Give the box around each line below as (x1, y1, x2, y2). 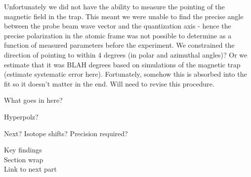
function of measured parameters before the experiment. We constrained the (4, 40, 235, 50)
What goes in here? (4, 95, 63, 105)
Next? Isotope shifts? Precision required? (4, 128, 128, 138)
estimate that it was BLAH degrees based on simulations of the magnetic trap (4, 59, 241, 69)
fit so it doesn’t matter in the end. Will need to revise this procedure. (4, 78, 214, 88)
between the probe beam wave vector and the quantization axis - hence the (4, 21, 231, 31)
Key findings (4, 145, 42, 155)
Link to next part (4, 164, 57, 174)
